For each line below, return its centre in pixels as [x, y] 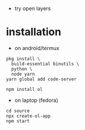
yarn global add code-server [41, 79]
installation [34, 32]
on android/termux [37, 48]
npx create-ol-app [28, 116]
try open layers [33, 8]
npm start [18, 121]
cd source [18, 111]
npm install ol [24, 89]
